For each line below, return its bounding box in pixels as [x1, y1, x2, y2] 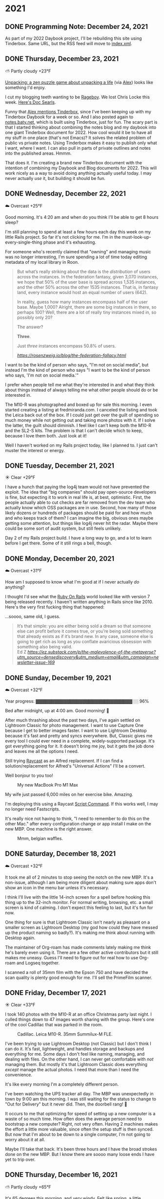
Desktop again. [5, 935, 36, 941]
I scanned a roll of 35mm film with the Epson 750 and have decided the [5, 969, 148, 975]
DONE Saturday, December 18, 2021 [5, 850, 116, 858]
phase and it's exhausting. [43, 239, 97, 245]
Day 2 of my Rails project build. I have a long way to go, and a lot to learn [5, 535, 152, 541]
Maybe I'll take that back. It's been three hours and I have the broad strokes [5, 1146, 157, 1152]
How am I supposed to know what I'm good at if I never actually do [5, 579, 140, 585]
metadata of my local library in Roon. [5, 259, 79, 265]
